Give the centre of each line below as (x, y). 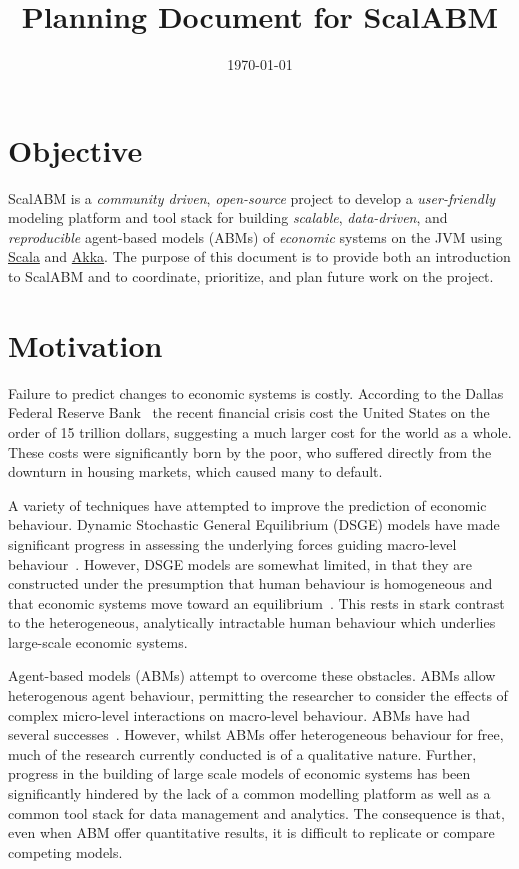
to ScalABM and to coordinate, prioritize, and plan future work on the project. (251, 276)
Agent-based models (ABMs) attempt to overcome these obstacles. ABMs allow (252, 675)
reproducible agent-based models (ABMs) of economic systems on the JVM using (255, 236)
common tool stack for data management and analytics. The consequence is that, (256, 812)
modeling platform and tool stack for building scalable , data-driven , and (228, 217)
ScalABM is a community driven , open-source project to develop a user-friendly (251, 197)
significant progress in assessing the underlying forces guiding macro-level (232, 543)
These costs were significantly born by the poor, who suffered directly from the (250, 451)
